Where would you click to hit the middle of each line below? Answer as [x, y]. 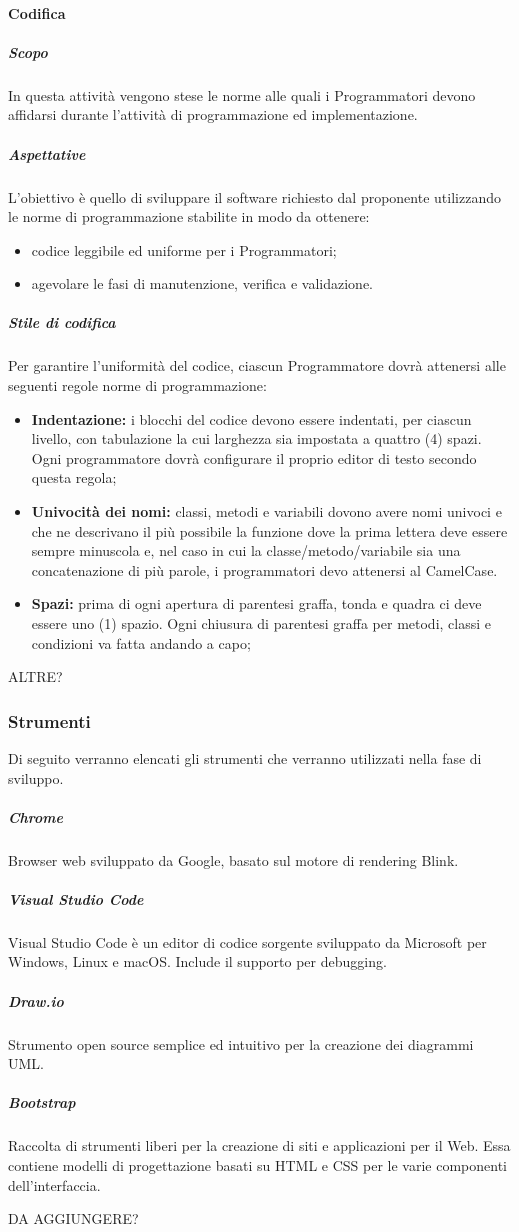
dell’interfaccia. [54, 1184]
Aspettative [47, 153]
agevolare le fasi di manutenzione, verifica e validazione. [202, 283]
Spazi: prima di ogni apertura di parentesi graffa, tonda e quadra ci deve [256, 603]
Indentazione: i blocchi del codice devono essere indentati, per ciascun [251, 418]
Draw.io [36, 1000]
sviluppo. [36, 777]
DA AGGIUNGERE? [73, 1218]
